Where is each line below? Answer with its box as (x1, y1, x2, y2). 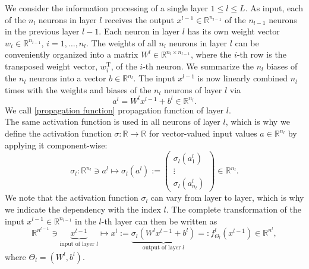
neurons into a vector (29, 72, 106, 84)
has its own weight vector (187, 25, 280, 37)
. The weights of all (86, 36, 156, 49)
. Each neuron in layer (99, 25, 179, 37)
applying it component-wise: (5, 138, 108, 151)
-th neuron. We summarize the (143, 59, 254, 72)
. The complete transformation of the (166, 202, 302, 215)
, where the (190, 48, 232, 61)
